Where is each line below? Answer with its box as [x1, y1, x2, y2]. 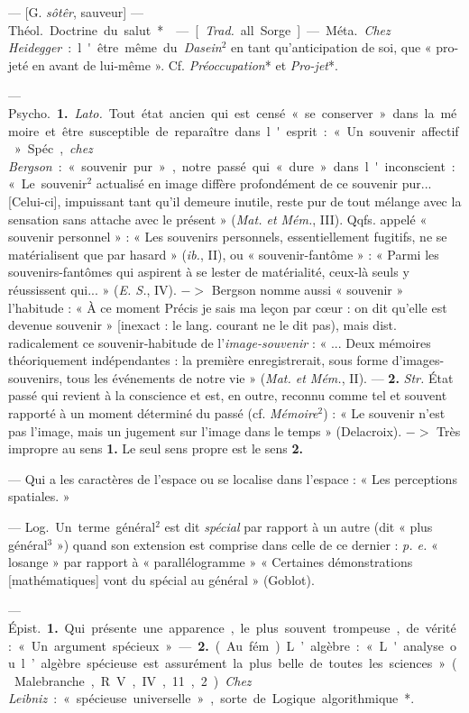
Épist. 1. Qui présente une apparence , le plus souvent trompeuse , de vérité [8, 618, 456, 636]
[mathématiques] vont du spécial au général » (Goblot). [8, 570, 315, 589]
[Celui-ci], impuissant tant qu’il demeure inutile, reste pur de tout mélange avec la [8, 191, 462, 210]
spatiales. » [8, 487, 70, 506]
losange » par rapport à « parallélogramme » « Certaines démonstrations [8, 553, 413, 571]
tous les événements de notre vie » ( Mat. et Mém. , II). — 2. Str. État [66, 368, 454, 387]
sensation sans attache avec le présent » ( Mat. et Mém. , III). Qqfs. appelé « [8, 209, 428, 228]
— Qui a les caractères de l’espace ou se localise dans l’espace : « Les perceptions [8, 469, 457, 488]
